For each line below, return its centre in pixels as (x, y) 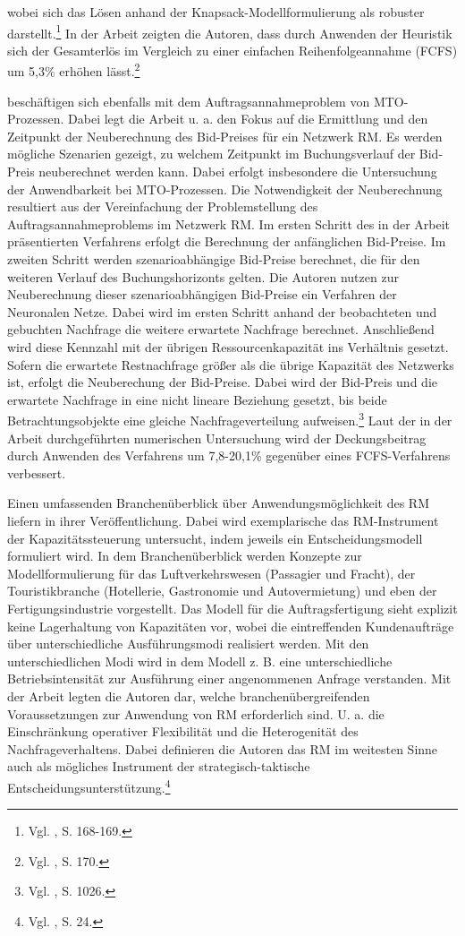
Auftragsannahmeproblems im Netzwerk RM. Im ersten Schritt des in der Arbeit (229, 223)
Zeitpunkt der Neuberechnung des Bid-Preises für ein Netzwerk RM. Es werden (225, 136)
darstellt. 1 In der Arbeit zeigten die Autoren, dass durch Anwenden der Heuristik (230, 31)
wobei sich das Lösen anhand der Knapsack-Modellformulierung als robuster (216, 12)
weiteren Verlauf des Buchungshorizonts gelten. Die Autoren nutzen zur (203, 276)
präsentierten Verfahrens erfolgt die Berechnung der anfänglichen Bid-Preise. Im (227, 241)
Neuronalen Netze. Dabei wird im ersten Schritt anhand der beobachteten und (222, 311)
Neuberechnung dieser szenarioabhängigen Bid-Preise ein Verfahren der (202, 294)
